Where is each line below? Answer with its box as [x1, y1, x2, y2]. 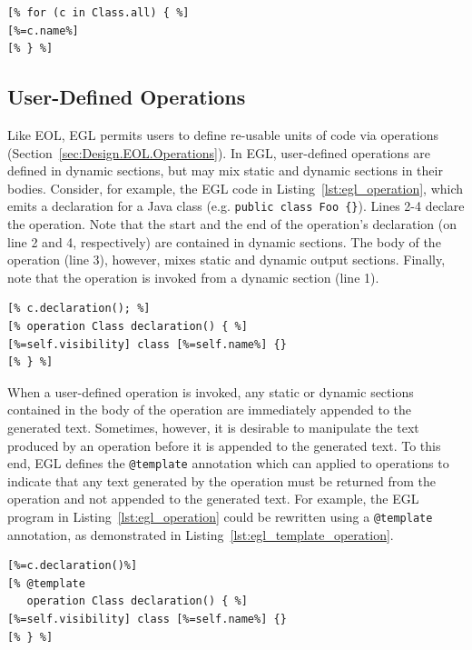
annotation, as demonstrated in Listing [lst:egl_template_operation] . [7, 525, 394, 544]
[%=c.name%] [7, 24, 79, 37]
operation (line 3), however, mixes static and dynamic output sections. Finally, [7, 250, 446, 269]
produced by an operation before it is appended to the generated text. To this [7, 435, 441, 455]
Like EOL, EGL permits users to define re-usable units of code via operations [7, 125, 438, 144]
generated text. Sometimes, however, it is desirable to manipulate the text [7, 417, 419, 436]
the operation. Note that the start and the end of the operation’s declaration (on [7, 215, 457, 234]
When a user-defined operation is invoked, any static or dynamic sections [7, 382, 414, 401]
